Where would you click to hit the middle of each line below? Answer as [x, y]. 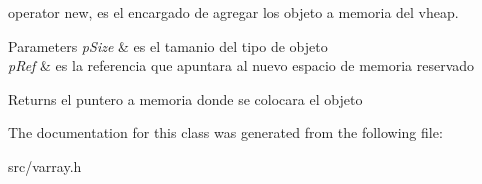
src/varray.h [45, 165]
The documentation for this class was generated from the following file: [225, 132]
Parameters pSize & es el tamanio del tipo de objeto [168, 45]
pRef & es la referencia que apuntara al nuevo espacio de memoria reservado [241, 65]
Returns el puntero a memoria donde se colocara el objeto [185, 98]
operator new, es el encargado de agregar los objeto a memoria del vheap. [233, 12]
